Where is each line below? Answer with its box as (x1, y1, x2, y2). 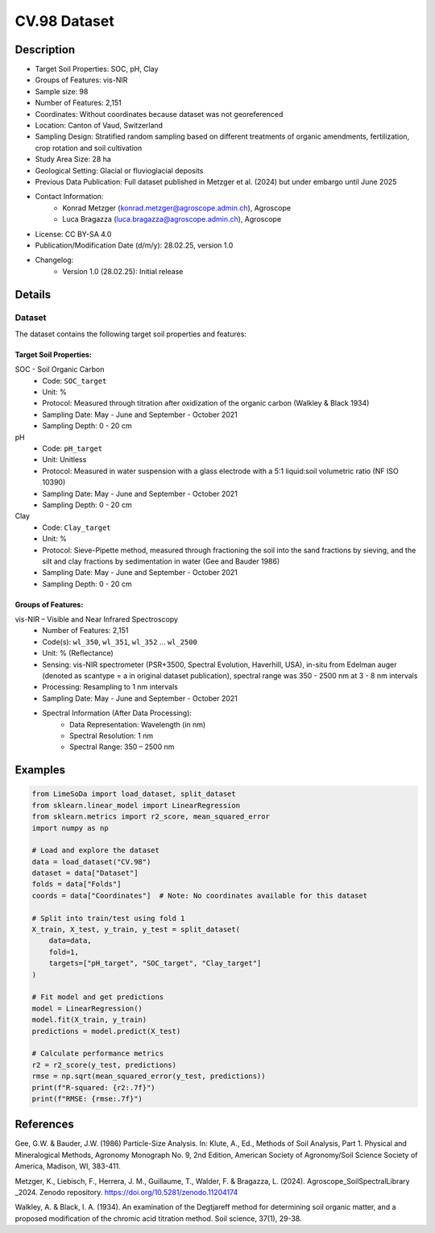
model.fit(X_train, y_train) (31, 1015, 147, 1024)
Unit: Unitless (42, 455, 87, 464)
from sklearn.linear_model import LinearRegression (31, 801, 241, 810)
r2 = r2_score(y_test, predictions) (31, 1060, 177, 1069)
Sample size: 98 (35, 86, 89, 96)
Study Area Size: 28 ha (35, 154, 112, 165)
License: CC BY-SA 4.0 (35, 229, 112, 239)
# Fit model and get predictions (31, 993, 164, 1002)
